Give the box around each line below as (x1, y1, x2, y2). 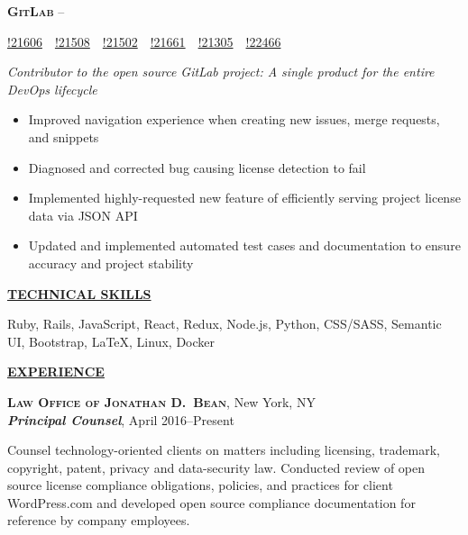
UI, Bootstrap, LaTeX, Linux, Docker (7, 331, 215, 350)
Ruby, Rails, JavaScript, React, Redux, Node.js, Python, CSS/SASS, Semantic (7, 314, 442, 333)
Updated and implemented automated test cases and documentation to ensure (28, 236, 461, 255)
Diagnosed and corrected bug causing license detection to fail (28, 158, 366, 177)
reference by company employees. (7, 511, 190, 530)
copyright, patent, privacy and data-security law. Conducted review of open (7, 458, 426, 476)
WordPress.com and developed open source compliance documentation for (7, 493, 416, 512)
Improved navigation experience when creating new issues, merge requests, (28, 110, 440, 129)
